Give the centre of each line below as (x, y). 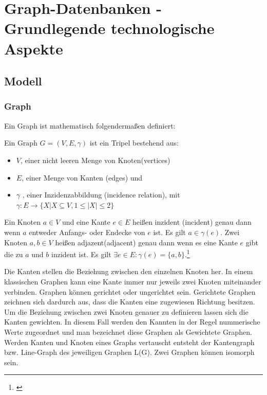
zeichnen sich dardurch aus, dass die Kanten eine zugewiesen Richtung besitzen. (130, 302)
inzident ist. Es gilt (81, 254)
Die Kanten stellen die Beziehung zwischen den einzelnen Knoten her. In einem (129, 271)
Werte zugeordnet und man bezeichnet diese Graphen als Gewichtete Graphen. (128, 331)
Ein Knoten (22, 222)
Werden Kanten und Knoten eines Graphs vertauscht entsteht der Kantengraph (129, 342)
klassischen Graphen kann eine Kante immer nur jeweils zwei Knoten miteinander (133, 281)
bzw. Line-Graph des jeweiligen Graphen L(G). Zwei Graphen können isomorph (129, 352)
